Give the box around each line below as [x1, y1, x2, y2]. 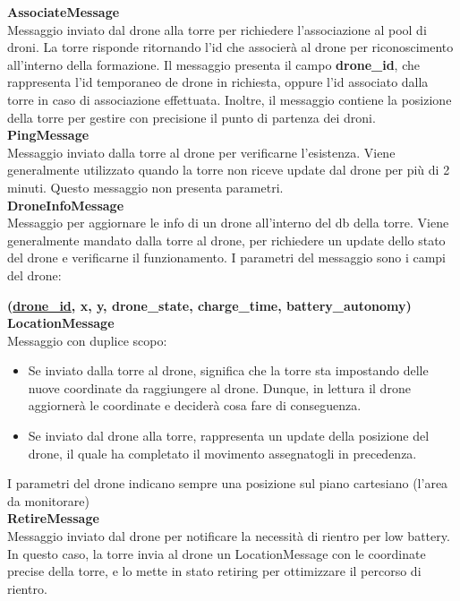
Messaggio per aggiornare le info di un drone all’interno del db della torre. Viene [7, 213, 449, 232]
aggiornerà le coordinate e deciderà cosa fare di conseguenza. [28, 396, 362, 415]
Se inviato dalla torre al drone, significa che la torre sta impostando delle [28, 361, 429, 380]
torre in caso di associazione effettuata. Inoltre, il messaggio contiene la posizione [7, 90, 452, 108]
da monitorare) [7, 491, 89, 510]
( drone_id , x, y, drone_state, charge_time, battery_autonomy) [7, 296, 412, 314]
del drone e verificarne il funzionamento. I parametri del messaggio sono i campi [7, 248, 447, 267]
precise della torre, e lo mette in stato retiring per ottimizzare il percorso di [7, 562, 422, 580]
